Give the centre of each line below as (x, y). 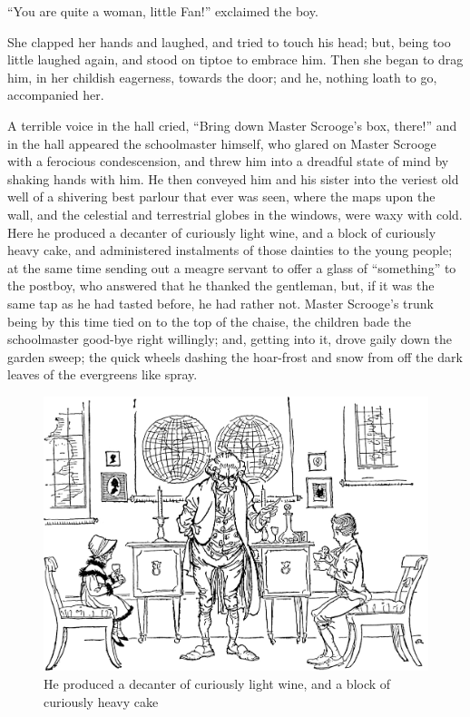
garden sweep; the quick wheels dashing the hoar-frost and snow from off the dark (235, 356)
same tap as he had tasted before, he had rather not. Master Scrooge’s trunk (221, 303)
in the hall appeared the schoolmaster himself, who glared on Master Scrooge (222, 143)
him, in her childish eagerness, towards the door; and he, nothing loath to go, (222, 77)
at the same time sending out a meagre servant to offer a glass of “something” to (232, 267)
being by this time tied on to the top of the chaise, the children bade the (210, 321)
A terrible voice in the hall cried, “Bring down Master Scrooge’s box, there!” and (232, 125)
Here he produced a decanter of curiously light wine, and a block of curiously (222, 232)
